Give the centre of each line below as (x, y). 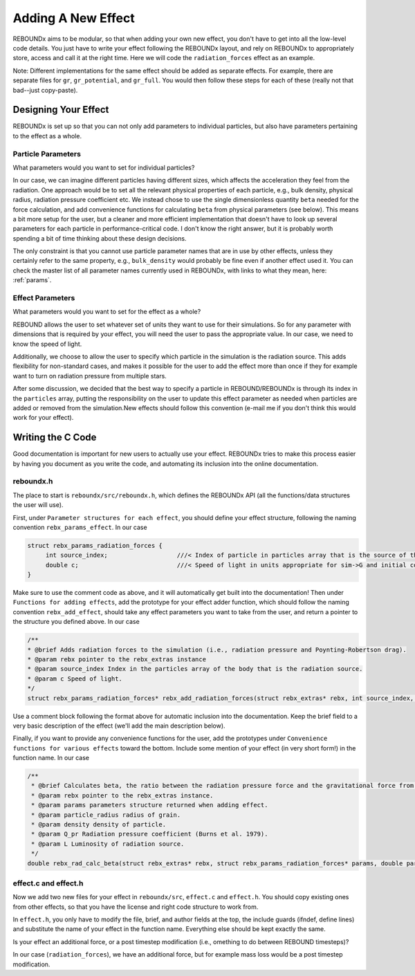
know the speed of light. (47, 344)
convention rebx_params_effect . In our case (80, 527)
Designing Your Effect (61, 110)
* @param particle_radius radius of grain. (106, 815)
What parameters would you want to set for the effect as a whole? (107, 312)
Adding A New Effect (74, 18)
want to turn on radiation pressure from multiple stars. (90, 376)
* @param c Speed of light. (75, 679)
